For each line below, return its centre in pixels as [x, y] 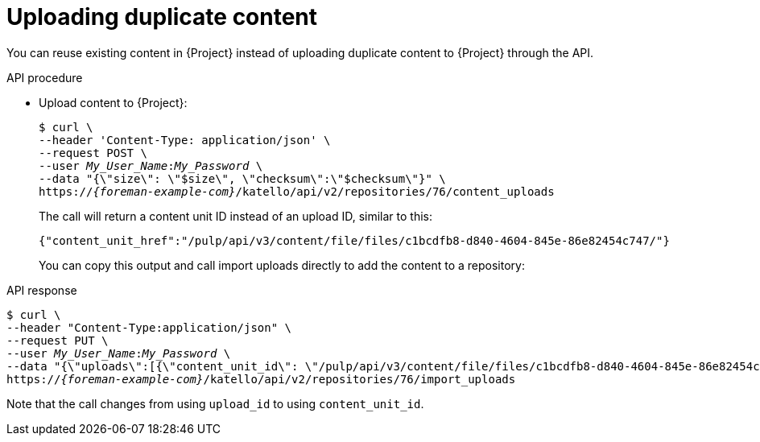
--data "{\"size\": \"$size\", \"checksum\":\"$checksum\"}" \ [242, 178]
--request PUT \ [58, 340]
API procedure [45, 77]
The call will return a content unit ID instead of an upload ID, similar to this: [236, 216]
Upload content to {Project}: [113, 102]
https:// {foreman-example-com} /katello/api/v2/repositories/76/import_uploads [261, 379]
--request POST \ [93, 153]
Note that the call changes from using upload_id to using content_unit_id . [215, 403]
